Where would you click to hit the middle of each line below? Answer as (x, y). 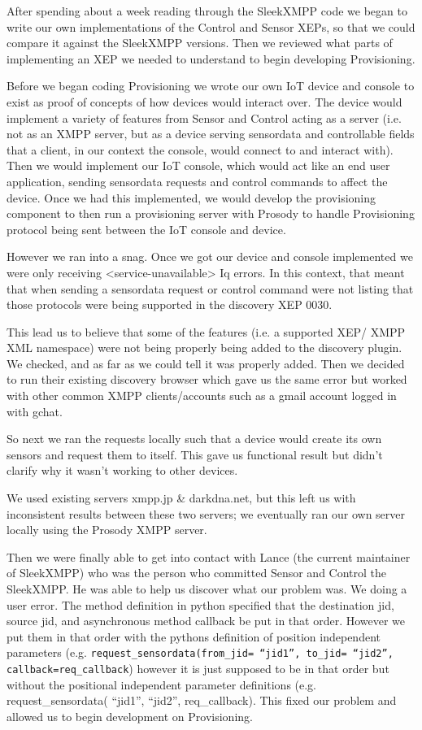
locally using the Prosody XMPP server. (107, 530)
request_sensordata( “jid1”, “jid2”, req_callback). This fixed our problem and (202, 700)
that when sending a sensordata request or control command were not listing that (210, 288)
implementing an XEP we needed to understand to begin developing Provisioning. (211, 58)
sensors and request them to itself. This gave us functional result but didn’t (195, 454)
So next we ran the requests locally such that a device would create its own (194, 439)
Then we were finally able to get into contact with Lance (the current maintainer (209, 556)
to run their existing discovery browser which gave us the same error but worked (207, 379)
